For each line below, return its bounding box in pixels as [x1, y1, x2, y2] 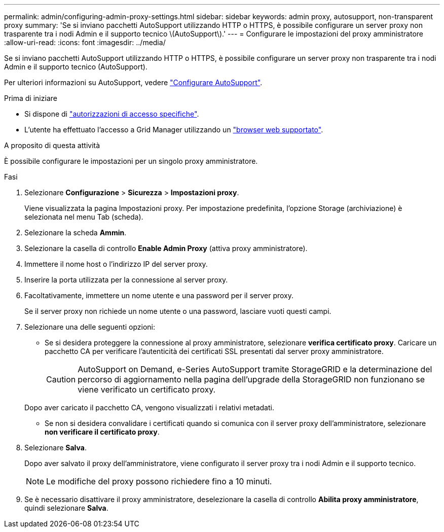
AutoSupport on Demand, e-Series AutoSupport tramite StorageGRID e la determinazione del [78, 364, 432, 374]
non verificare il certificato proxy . [45, 428, 160, 436]
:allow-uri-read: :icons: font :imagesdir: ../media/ [4, 38, 166, 47]
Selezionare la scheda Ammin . [24, 228, 127, 237]
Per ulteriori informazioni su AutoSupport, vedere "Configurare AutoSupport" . [4, 78, 263, 87]
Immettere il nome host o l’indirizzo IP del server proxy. [24, 260, 208, 268]
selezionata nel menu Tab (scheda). [24, 212, 143, 221]
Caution [46, 374, 76, 384]
